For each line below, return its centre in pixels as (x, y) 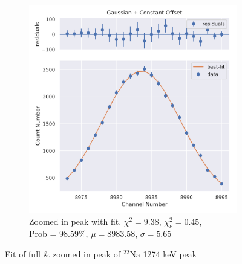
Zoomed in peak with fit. (75, 221)
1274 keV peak (170, 253)
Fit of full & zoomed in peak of (63, 253)
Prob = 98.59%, (59, 233)
